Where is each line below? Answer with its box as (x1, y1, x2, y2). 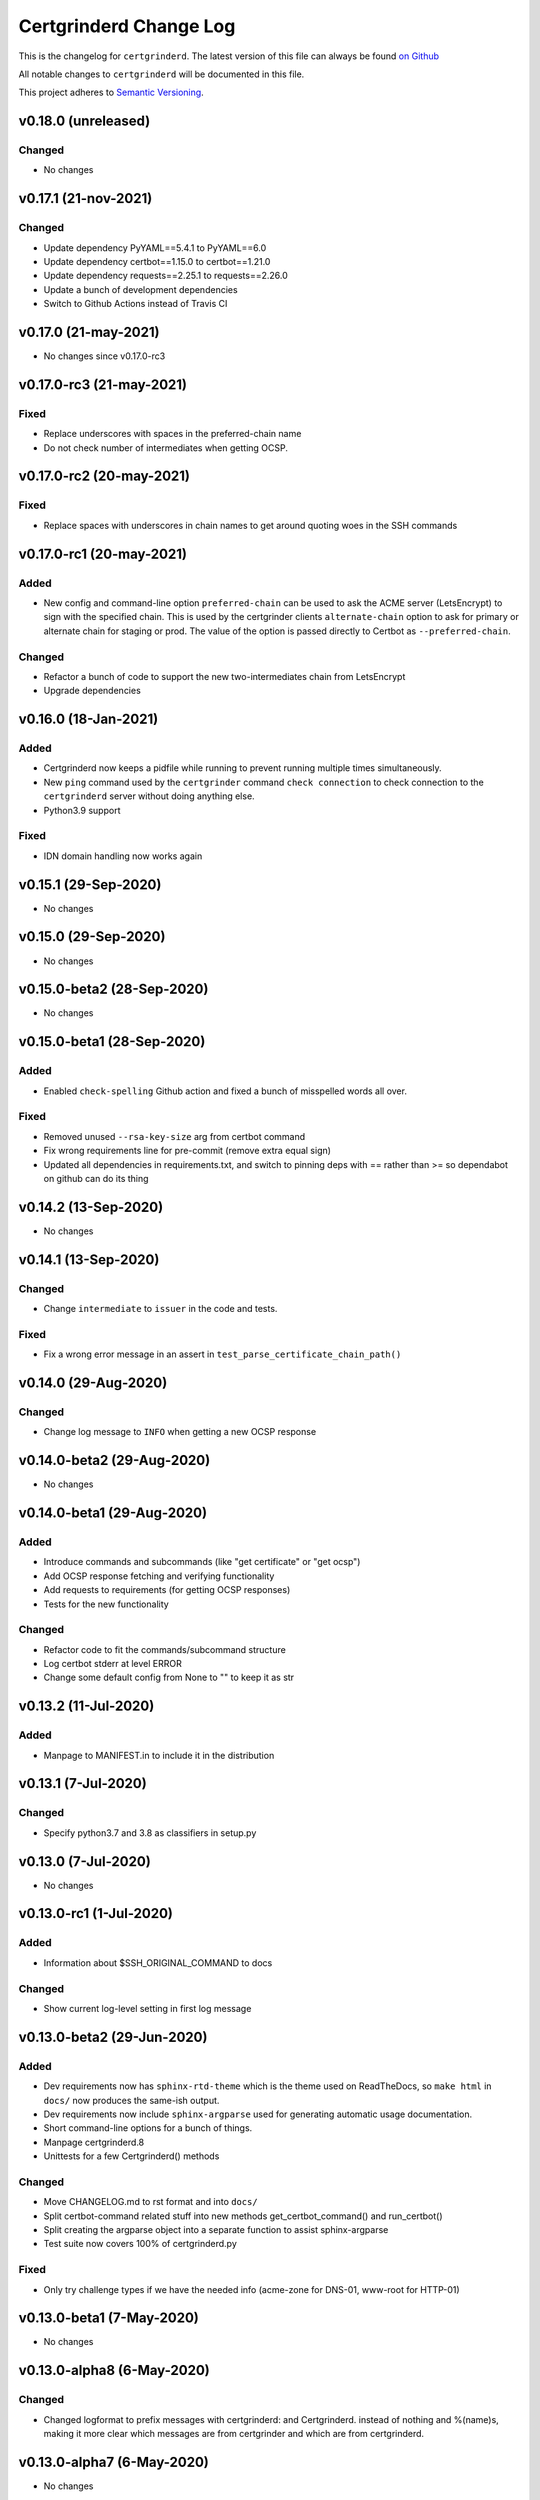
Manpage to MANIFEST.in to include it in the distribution (43, 1749, 275, 1761)
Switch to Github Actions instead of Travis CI (43, 298, 228, 310)
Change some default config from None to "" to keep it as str (43, 1671, 295, 1684)
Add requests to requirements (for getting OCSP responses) (43, 1584, 291, 1596)
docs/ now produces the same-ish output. (43, 2094, 220, 2106)
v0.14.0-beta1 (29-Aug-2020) (18, 1505, 208, 1522)
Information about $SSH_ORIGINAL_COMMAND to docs (43, 1956, 273, 1969)
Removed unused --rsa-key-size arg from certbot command (43, 1130, 306, 1142)
